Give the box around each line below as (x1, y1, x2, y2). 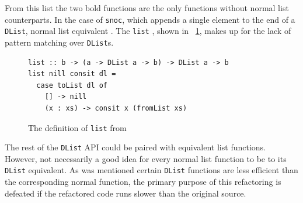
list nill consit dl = (28, 70, 116, 78)
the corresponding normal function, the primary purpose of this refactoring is (5, 176, 281, 188)
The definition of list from (28, 121, 127, 133)
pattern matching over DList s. (5, 36, 114, 48)
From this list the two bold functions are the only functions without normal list (5, 2, 289, 13)
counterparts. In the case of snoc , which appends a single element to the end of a (5, 13, 295, 25)
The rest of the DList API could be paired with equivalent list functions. (5, 141, 266, 153)
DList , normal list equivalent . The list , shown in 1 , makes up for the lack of (5, 25, 291, 37)
